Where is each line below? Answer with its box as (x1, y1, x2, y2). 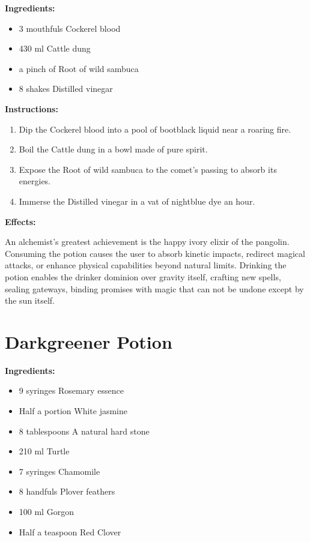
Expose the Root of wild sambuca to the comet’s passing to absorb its (19, 163, 277, 175)
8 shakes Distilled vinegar (19, 82, 113, 95)
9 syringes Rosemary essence (19, 384, 124, 397)
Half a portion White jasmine (19, 405, 127, 417)
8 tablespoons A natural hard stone (19, 424, 150, 437)
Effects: (5, 215, 36, 227)
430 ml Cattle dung (19, 42, 91, 55)
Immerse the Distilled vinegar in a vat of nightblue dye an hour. (19, 194, 255, 207)
